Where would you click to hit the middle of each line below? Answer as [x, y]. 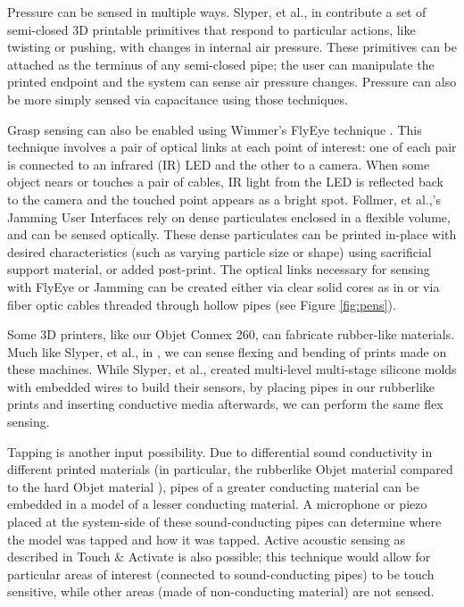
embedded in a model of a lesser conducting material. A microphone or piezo [217, 504]
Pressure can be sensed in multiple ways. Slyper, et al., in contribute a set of [217, 12]
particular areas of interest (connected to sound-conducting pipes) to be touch [221, 574]
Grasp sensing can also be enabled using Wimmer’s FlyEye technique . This [215, 129]
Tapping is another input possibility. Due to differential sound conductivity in [220, 451]
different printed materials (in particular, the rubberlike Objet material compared [230, 469]
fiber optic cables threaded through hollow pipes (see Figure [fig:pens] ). [202, 304]
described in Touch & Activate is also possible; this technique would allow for [219, 557]
